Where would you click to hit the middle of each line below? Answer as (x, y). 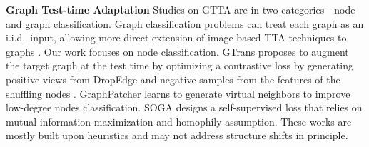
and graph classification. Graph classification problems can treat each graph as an (185, 23)
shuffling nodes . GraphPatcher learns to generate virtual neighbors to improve (178, 93)
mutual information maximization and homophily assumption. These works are (179, 121)
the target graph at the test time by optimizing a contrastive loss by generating (180, 65)
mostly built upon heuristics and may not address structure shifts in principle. (177, 135)
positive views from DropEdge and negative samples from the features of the (173, 79)
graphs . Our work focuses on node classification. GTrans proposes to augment (177, 51)
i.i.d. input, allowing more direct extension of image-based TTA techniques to (176, 37)
